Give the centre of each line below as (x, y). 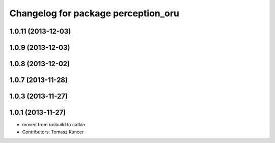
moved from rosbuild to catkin (54, 125)
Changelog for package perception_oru (94, 13)
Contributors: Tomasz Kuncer (53, 132)
